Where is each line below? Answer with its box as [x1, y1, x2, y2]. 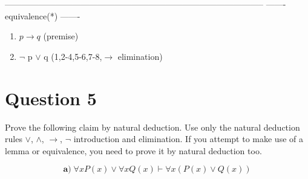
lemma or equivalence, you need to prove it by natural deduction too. [5, 144, 262, 157]
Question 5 [5, 85, 97, 110]
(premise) [43, 30, 79, 42]
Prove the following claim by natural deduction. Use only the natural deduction [5, 120, 300, 133]
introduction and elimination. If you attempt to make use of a [73, 132, 303, 145]
